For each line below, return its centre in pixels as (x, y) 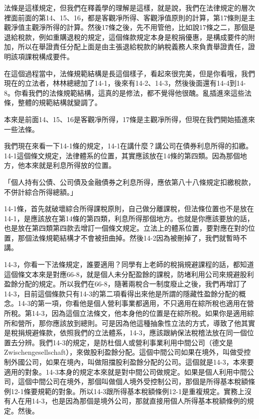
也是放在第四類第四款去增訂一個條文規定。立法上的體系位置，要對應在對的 (126, 228)
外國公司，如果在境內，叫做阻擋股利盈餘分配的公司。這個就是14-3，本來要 (132, 362)
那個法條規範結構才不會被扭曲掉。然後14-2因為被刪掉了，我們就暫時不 (132, 237)
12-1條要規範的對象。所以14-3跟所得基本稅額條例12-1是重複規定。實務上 (128, 391)
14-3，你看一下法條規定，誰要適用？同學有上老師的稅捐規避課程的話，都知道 (129, 264)
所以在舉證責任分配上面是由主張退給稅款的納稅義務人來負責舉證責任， (133, 47)
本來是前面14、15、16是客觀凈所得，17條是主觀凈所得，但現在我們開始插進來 (129, 119)
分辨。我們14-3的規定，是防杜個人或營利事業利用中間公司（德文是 (125, 342)
